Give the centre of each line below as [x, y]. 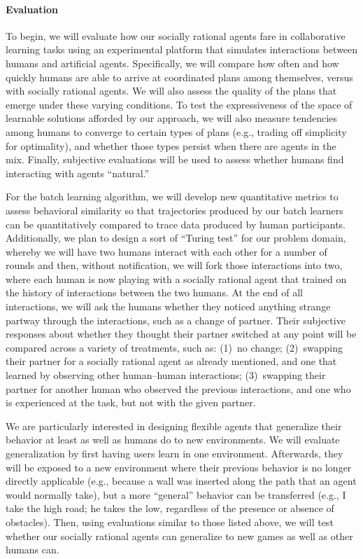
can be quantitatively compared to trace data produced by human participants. [176, 224]
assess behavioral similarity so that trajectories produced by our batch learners [175, 210]
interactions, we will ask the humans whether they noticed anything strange [168, 306]
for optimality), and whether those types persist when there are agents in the [171, 145]
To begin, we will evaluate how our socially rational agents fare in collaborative [176, 35]
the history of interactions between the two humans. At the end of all [154, 292]
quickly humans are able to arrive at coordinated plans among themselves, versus [179, 77]
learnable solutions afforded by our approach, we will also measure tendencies [171, 118]
